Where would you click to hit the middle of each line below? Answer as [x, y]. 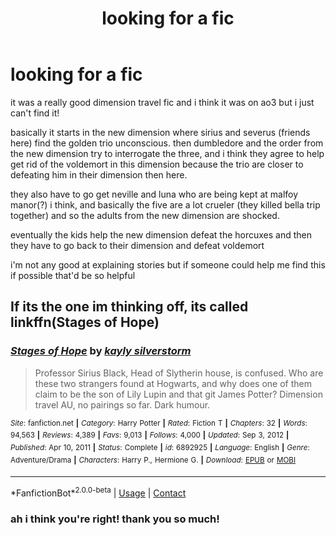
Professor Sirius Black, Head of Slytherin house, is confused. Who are [179, 373]
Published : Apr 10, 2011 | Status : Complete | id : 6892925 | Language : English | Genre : [160, 447]
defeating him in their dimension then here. [99, 174]
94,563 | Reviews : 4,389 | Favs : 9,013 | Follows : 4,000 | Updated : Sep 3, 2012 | [150, 435]
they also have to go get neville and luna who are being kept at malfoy [154, 194]
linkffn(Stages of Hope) [85, 322]
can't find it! [35, 113]
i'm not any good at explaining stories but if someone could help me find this [168, 264]
